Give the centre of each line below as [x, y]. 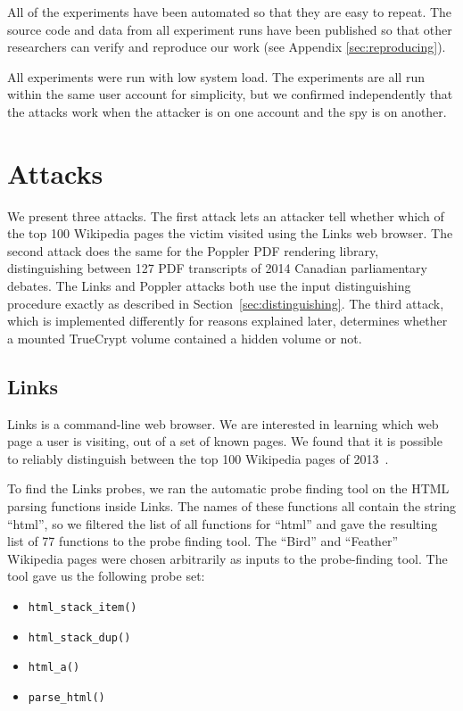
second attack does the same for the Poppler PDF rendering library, [193, 250]
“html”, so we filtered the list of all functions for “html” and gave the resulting [223, 523]
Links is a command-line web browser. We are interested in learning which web [223, 423]
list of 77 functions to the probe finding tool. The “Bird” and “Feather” [203, 541]
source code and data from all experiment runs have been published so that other [230, 29]
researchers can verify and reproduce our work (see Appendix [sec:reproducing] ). [227, 47]
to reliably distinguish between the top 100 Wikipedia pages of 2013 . [198, 458]
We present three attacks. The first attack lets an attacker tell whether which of [226, 215]
